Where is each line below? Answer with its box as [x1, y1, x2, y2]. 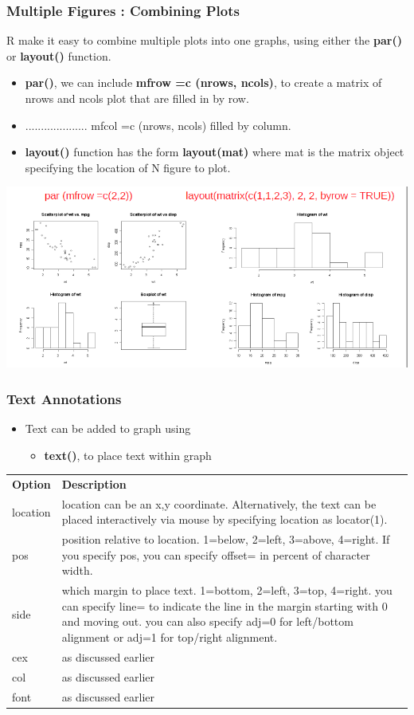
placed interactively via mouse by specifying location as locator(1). [61, 511, 388, 528]
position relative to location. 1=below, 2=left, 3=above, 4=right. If [61, 531, 390, 548]
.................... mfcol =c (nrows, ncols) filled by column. [25, 116, 291, 133]
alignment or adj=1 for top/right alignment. [61, 629, 278, 646]
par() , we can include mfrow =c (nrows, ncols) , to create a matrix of [25, 74, 382, 91]
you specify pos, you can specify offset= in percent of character [61, 546, 370, 563]
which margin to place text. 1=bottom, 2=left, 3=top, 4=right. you [61, 582, 393, 599]
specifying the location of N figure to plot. [25, 159, 231, 175]
